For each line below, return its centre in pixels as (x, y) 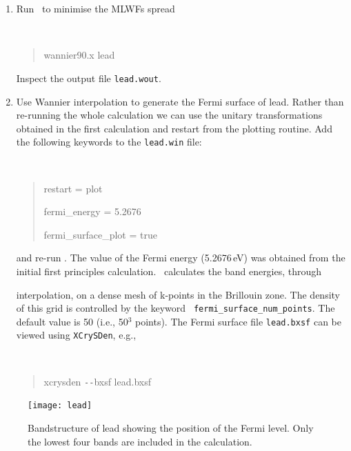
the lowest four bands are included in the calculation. (140, 441)
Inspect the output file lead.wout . (89, 78)
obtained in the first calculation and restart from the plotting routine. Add (174, 128)
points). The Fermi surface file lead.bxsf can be (238, 321)
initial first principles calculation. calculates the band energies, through (169, 271)
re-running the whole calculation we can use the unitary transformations (169, 115)
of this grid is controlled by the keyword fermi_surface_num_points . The (175, 308)
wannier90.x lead (79, 55)
